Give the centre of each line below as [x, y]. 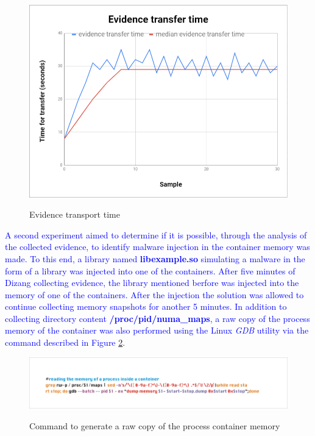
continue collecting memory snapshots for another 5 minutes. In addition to [146, 306]
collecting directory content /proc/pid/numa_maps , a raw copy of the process [157, 318]
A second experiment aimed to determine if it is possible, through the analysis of [156, 234]
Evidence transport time [75, 214]
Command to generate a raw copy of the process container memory [155, 425]
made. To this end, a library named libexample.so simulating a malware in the [155, 258]
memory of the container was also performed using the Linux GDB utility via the [157, 330]
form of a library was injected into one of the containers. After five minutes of [150, 270]
